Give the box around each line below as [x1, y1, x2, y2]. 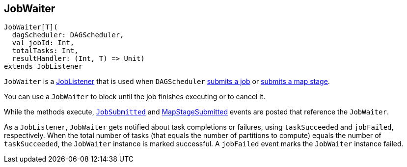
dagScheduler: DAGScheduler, [12, 31, 124, 39]
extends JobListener [4, 62, 83, 71]
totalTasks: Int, [12, 47, 79, 55]
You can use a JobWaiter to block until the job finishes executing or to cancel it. [4, 92, 266, 101]
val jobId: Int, [12, 39, 75, 47]
